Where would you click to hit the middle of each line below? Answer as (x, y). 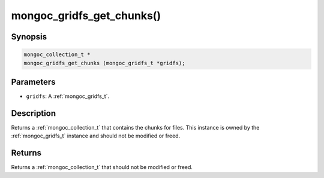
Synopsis (29, 37)
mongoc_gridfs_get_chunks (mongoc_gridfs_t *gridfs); (104, 63)
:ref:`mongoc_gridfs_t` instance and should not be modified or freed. (96, 136)
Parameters (33, 82)
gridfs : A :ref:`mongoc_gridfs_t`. (68, 96)
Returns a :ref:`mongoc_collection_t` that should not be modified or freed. (102, 167)
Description (34, 113)
